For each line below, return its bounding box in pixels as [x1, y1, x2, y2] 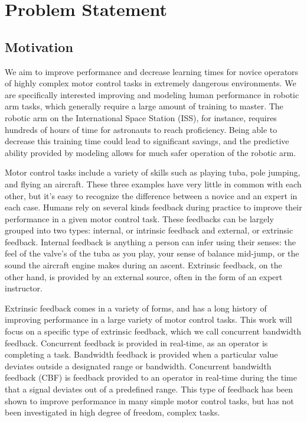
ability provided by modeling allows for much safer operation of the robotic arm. [5, 146, 296, 158]
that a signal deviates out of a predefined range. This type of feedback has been [5, 383, 293, 395]
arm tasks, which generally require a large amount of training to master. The [5, 100, 283, 112]
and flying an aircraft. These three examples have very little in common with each [5, 177, 302, 190]
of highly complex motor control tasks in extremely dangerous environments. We [5, 77, 296, 89]
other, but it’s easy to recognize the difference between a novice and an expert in [5, 189, 298, 202]
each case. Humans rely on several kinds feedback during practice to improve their [5, 201, 302, 213]
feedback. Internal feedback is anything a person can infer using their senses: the [5, 235, 296, 248]
